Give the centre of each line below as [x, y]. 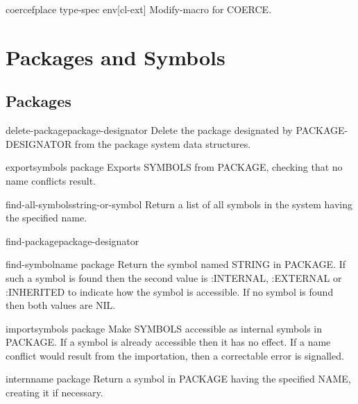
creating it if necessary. [54, 393]
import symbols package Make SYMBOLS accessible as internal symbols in [164, 328]
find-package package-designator [73, 241]
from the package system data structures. [163, 143]
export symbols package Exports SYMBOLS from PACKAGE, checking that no [174, 167]
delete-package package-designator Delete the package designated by [149, 130]
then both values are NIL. [61, 305]
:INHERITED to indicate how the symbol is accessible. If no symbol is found [170, 291]
